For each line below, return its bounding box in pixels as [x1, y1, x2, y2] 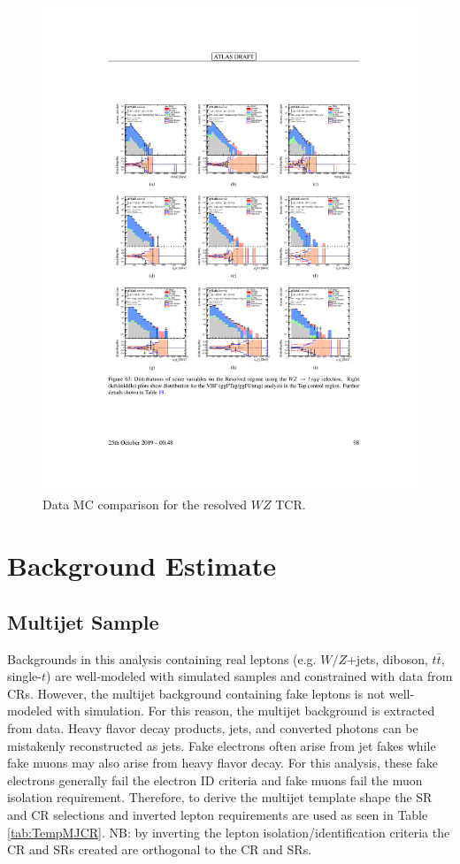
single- [7, 667, 42, 685]
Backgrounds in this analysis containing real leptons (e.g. [7, 649, 317, 668]
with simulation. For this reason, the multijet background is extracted [56, 701, 435, 720]
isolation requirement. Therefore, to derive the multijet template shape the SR [7, 788, 433, 807]
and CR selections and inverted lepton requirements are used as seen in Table [7, 806, 428, 823]
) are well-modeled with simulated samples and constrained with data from [46, 667, 453, 685]
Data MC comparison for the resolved [42, 495, 248, 514]
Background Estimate [7, 547, 276, 584]
